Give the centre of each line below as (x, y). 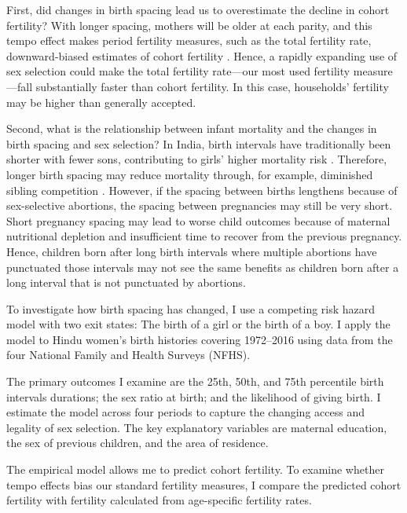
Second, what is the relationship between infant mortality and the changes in (192, 128)
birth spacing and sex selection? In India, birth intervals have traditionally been (199, 143)
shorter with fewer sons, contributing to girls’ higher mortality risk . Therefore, (197, 159)
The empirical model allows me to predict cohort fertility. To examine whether (195, 469)
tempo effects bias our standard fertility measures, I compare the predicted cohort (204, 484)
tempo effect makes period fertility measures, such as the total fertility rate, (189, 40)
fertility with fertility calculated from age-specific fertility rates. (159, 500)
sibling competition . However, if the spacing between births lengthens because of (202, 190)
